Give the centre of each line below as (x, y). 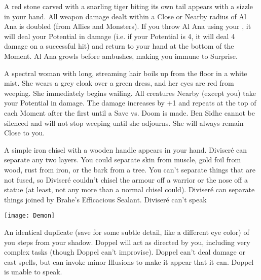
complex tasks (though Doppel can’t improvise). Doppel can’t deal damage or (125, 252)
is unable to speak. (33, 272)
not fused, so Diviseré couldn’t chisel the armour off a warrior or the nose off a (126, 179)
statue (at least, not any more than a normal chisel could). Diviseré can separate (129, 189)
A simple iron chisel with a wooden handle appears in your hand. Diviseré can (126, 149)
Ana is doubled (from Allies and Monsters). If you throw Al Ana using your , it (128, 26)
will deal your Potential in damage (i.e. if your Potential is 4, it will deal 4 (120, 36)
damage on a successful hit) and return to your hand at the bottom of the (119, 46)
